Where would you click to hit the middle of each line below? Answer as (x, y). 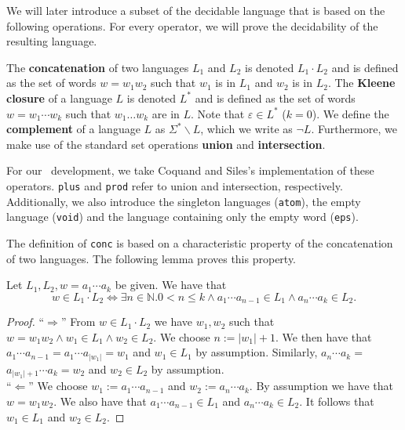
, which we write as (246, 129)
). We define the (350, 113)
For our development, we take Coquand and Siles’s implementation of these (190, 170)
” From (78, 322)
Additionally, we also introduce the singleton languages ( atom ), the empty (184, 201)
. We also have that (100, 401)
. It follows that (337, 401)
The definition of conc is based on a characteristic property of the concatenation (200, 242)
